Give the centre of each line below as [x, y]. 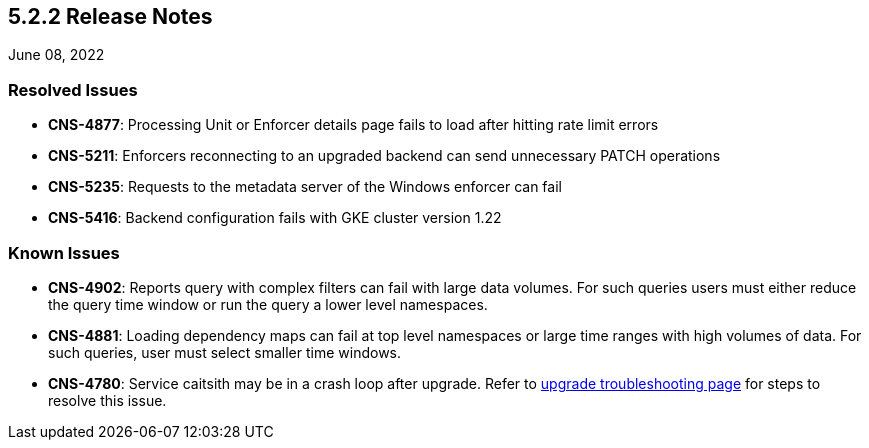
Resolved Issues [73, 89]
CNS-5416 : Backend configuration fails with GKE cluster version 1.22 [275, 218]
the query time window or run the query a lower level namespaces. [268, 304]
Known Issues [64, 252]
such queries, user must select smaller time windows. [225, 352]
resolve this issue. [107, 400]
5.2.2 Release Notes [110, 16]
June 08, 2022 [56, 55]
